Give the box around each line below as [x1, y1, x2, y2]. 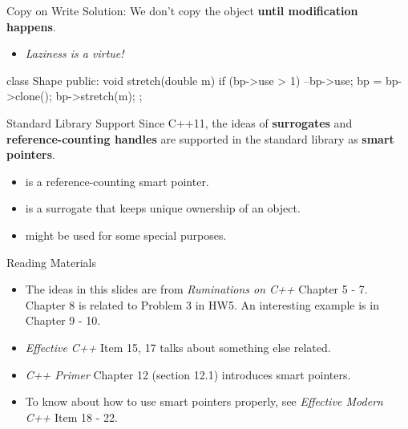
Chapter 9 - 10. [25, 312, 101, 329]
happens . [6, 18, 56, 34]
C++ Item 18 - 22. [25, 408, 118, 425]
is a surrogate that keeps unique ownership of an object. [25, 200, 301, 217]
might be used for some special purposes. [25, 226, 227, 243]
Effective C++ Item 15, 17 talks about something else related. [25, 338, 331, 355]
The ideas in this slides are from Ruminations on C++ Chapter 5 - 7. [25, 281, 368, 297]
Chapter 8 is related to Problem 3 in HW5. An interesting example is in [25, 296, 379, 313]
